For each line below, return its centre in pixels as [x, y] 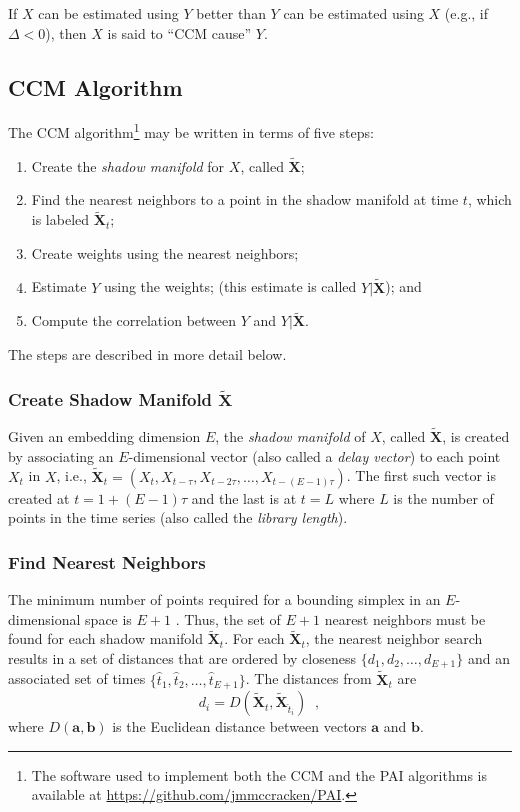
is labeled [60, 219]
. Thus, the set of [228, 618]
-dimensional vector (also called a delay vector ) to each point [314, 455]
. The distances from [308, 678]
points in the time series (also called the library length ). [178, 517]
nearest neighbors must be [405, 618]
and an [488, 657]
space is [108, 618]
